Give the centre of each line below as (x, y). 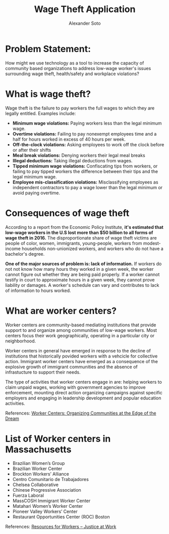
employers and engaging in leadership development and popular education (83, 398)
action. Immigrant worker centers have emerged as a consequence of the (81, 361)
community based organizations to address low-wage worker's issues (78, 68)
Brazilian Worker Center (37, 469)
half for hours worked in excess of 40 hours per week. (69, 139)
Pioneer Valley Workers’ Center (45, 512)
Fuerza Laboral (28, 496)
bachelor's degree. (25, 254)
